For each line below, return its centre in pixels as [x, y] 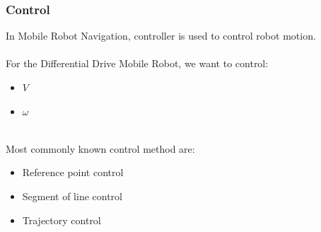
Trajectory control [62, 220]
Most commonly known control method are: [100, 148]
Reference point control [73, 172]
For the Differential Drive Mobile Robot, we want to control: [137, 63]
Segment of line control [72, 196]
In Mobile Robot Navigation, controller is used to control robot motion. [161, 36]
